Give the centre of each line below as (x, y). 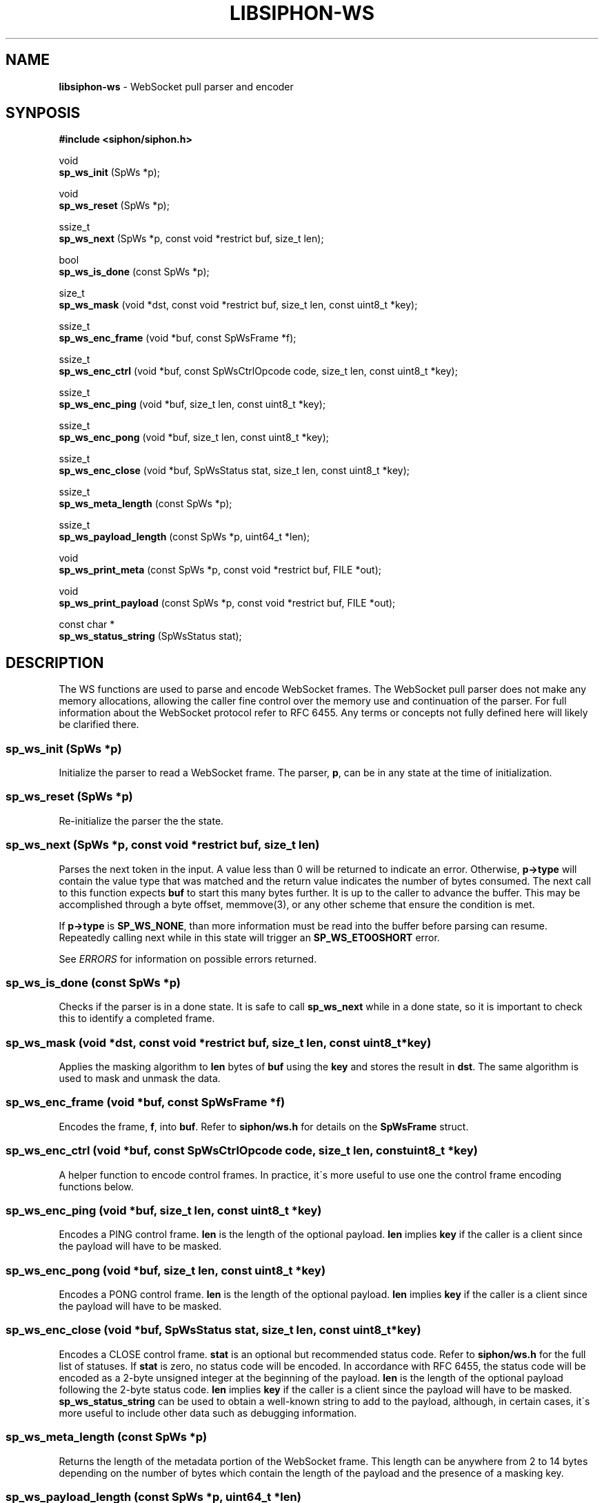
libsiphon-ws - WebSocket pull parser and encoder (176, 86)
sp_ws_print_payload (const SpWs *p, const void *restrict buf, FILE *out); (227, 603)
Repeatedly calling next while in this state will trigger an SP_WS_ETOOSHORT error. (249, 937)
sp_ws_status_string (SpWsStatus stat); (150, 636)
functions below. (96, 1186)
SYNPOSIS (43, 113)
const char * (87, 625)
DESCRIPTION (55, 662)
